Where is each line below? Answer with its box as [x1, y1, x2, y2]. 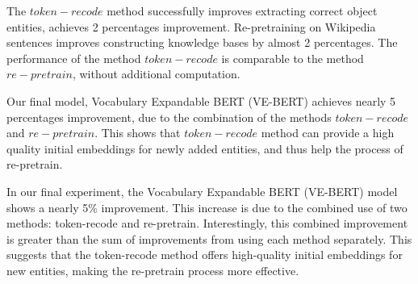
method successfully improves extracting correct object [107, 2, 378, 19]
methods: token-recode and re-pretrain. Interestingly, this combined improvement [6, 215, 408, 232]
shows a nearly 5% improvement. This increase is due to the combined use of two [6, 198, 408, 215]
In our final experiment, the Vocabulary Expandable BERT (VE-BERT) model [6, 182, 398, 199]
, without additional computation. [72, 65, 240, 82]
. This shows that [94, 124, 181, 141]
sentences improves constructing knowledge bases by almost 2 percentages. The [6, 34, 398, 51]
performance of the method [6, 49, 141, 66]
